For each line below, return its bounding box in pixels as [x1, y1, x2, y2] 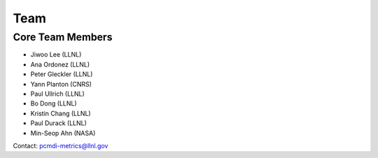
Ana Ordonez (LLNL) [30, 60, 90, 69]
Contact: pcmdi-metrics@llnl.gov [13, 141, 108, 150]
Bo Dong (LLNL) [30, 99, 77, 108]
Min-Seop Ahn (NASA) [30, 129, 96, 137]
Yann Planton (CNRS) [30, 80, 92, 88]
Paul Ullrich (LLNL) [30, 89, 85, 98]
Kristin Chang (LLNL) [30, 109, 91, 117]
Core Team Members [13, 31, 113, 43]
